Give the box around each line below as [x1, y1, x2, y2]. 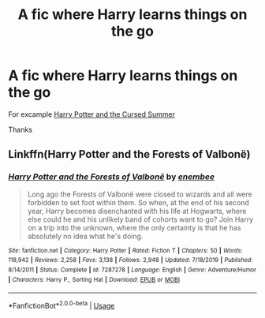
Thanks [8, 125, 33, 134]
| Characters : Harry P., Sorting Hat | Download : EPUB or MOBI [8, 275, 180, 283]
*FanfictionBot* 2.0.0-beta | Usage [8, 300, 115, 310]
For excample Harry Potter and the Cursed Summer [8, 109, 176, 119]
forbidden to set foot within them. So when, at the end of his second [27, 197, 250, 207]
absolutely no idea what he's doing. [27, 231, 144, 241]
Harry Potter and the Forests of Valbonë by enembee [8, 171, 215, 182]
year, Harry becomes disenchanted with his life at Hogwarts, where [27, 206, 247, 215]
